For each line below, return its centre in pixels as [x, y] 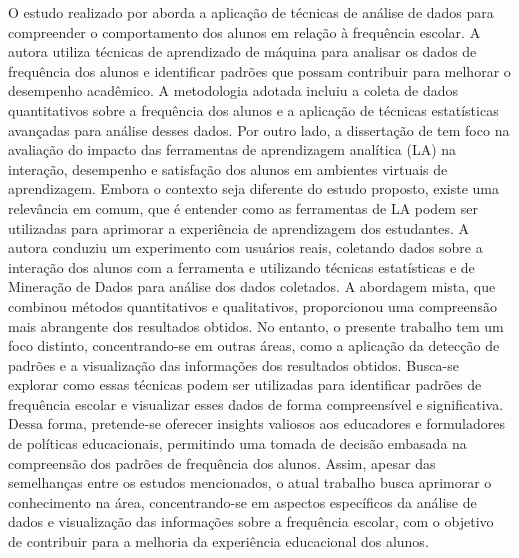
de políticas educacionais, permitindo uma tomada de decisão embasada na [237, 443]
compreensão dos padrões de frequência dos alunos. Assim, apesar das [222, 462]
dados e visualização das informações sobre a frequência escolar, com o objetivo [251, 521]
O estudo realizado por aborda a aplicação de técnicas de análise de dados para [251, 12]
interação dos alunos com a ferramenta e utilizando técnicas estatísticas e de [241, 266]
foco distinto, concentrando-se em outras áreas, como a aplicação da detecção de [254, 345]
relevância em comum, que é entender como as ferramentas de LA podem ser [243, 207]
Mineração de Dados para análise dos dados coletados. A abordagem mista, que [252, 286]
